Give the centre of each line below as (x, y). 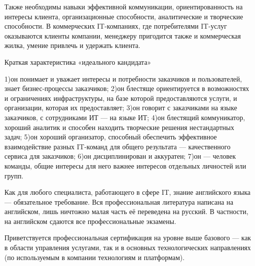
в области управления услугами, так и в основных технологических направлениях (128, 247)
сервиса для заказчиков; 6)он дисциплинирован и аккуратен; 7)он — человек (120, 156)
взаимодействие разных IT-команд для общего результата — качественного (118, 146)
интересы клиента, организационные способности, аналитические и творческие (124, 16)
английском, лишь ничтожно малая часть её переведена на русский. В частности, (127, 211)
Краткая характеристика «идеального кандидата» (78, 62)
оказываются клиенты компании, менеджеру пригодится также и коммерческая (123, 35)
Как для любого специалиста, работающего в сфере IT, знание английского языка (127, 192)
